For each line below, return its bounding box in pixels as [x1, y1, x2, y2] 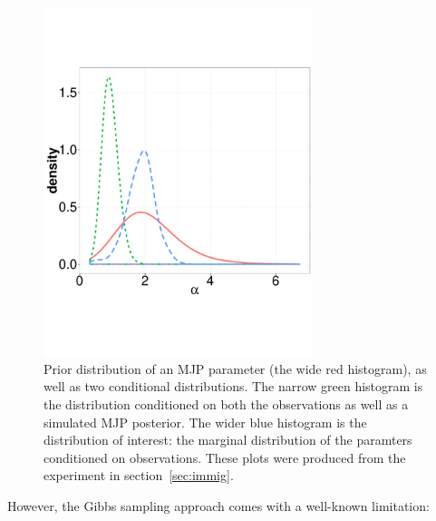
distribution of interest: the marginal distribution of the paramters [44, 430, 412, 449]
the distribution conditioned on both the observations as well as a [44, 395, 409, 413]
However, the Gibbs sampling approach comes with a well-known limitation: [7, 496, 430, 515]
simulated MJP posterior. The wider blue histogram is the [44, 412, 367, 431]
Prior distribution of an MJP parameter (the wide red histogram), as [44, 359, 427, 378]
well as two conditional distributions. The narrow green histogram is [44, 377, 423, 396]
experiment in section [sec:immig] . [44, 466, 234, 485]
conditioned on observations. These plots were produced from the [44, 447, 406, 467]
